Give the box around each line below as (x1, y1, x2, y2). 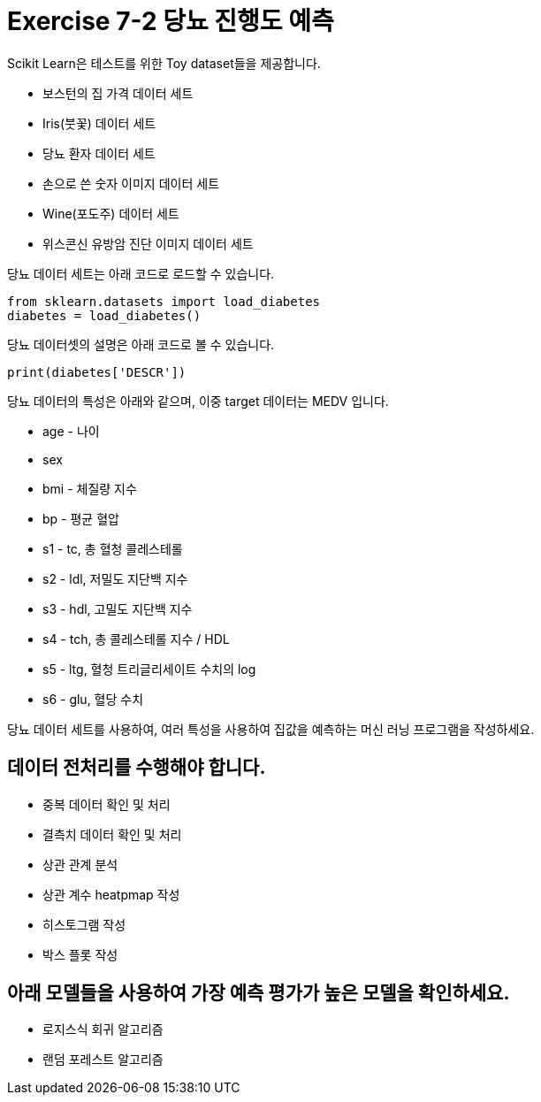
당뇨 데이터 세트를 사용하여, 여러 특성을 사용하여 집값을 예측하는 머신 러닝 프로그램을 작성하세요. (7, 721, 535, 737)
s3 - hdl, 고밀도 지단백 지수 (42, 601, 193, 616)
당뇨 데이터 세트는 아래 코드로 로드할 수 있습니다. (7, 265, 275, 281)
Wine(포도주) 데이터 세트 (42, 205, 179, 221)
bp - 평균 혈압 (42, 510, 119, 526)
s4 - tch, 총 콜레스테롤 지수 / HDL (42, 631, 230, 647)
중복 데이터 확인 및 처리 (42, 796, 171, 812)
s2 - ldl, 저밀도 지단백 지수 (42, 570, 188, 586)
